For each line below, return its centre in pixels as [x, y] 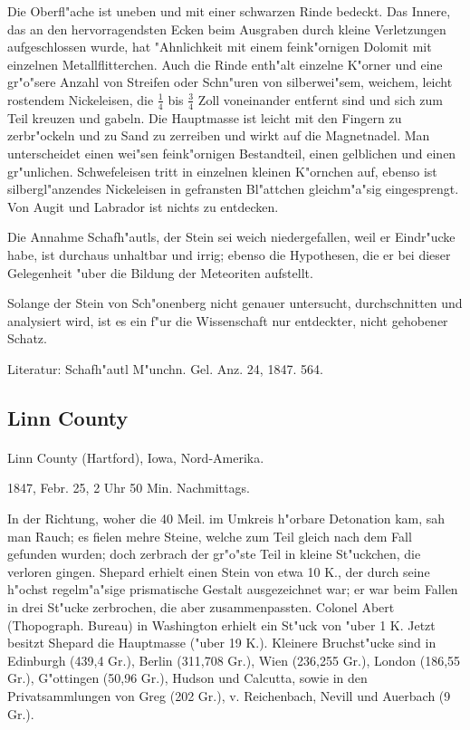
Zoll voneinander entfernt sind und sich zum [320, 99]
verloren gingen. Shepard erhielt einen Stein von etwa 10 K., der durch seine [219, 571]
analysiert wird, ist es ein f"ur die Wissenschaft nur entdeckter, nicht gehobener [228, 320]
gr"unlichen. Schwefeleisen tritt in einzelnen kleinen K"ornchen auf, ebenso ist [222, 171]
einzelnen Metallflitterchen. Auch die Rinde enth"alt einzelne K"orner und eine [225, 64]
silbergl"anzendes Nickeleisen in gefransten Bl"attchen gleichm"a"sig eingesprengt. [233, 189]
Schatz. [27, 338]
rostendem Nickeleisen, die [81, 99]
